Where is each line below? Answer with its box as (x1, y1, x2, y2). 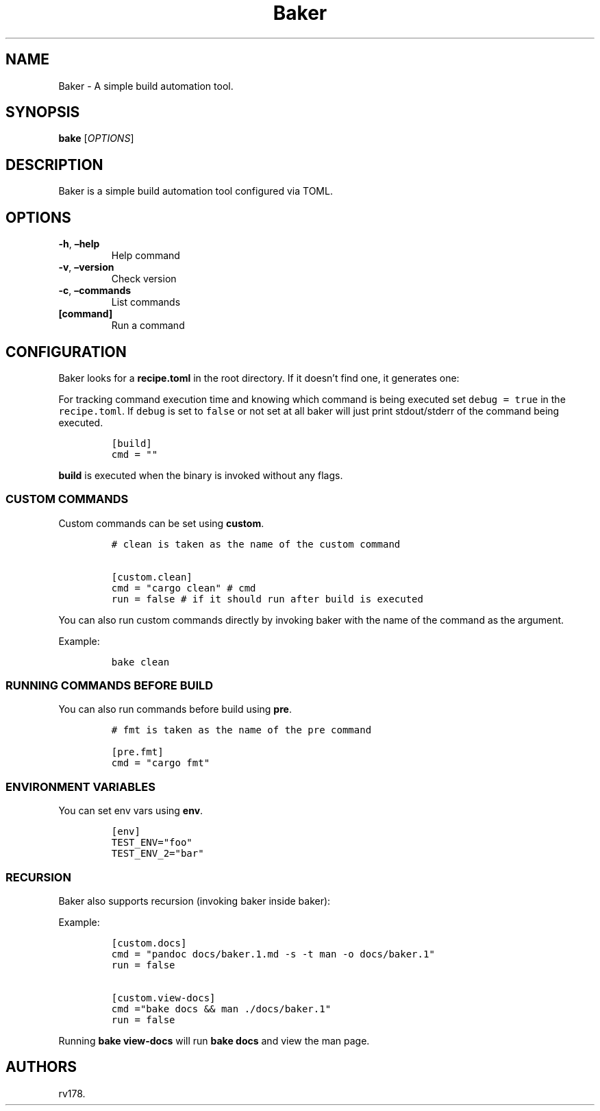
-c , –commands (58, 284, 132, 297)
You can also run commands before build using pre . (58, 703, 292, 716)
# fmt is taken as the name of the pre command (111, 724, 372, 736)
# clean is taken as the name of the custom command (111, 538, 401, 550)
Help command (111, 249, 180, 262)
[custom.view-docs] (111, 992, 216, 1003)
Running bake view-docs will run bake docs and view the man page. (58, 1034, 370, 1047)
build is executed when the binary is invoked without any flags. (58, 469, 343, 481)
